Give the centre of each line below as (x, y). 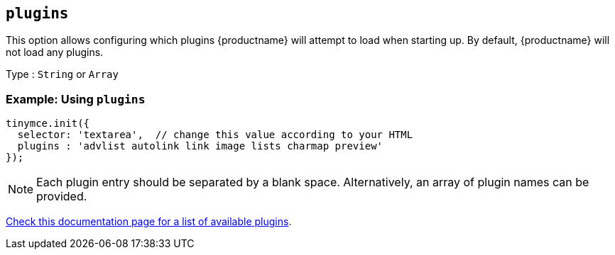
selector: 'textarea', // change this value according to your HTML (215, 135)
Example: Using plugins (76, 99)
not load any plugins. (55, 52)
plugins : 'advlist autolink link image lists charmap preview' (200, 146)
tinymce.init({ (48, 124)
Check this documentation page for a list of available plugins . (149, 222)
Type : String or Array (62, 74)
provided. (62, 197)
